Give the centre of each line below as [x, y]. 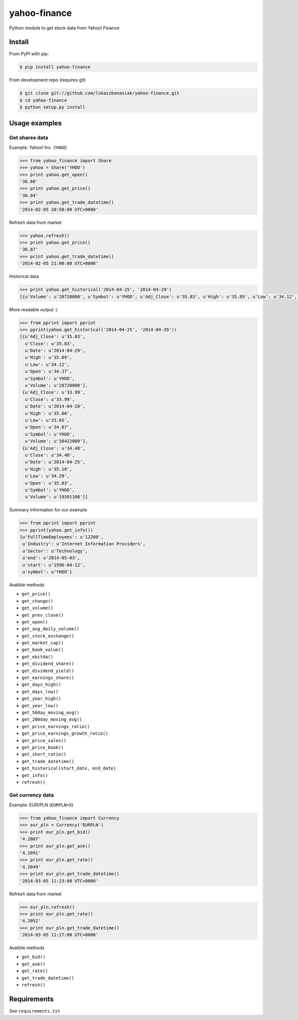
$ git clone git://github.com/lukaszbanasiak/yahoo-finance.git [100, 93]
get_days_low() [40, 692]
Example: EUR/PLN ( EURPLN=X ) [41, 805]
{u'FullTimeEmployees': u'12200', [62, 537]
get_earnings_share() [48, 678]
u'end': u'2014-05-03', [51, 558]
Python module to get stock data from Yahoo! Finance [64, 28]
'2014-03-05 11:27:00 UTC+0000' [59, 935]
